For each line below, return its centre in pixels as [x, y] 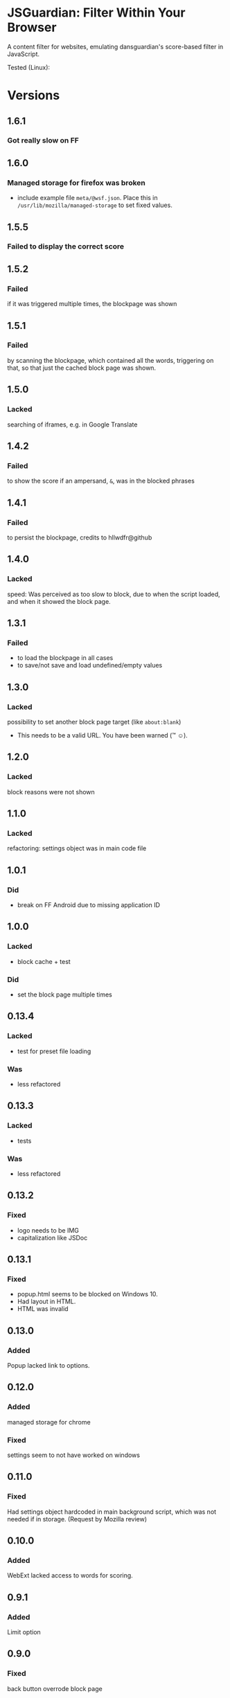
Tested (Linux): [29, 67]
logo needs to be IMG [48, 1230]
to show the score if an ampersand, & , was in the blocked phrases [101, 481]
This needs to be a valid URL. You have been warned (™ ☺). [103, 735]
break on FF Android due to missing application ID [89, 905]
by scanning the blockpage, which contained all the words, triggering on [110, 360]
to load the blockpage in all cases [65, 658]
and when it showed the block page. [59, 601]
